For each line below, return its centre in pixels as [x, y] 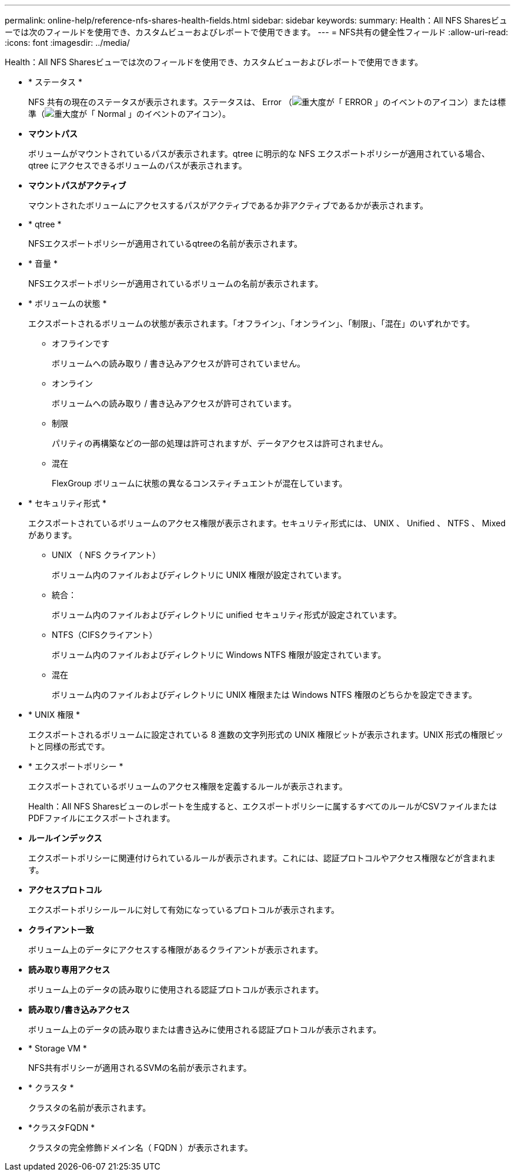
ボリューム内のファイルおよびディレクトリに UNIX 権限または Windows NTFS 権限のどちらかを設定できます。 [265, 695]
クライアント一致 [61, 930]
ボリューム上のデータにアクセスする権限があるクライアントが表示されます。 [175, 950]
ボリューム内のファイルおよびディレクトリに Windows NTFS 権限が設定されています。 [219, 655]
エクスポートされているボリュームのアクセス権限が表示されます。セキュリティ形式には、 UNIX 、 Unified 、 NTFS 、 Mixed [267, 523]
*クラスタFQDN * [62, 1128]
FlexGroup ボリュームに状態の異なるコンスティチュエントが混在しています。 [200, 483]
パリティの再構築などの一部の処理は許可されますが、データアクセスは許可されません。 [220, 443]
